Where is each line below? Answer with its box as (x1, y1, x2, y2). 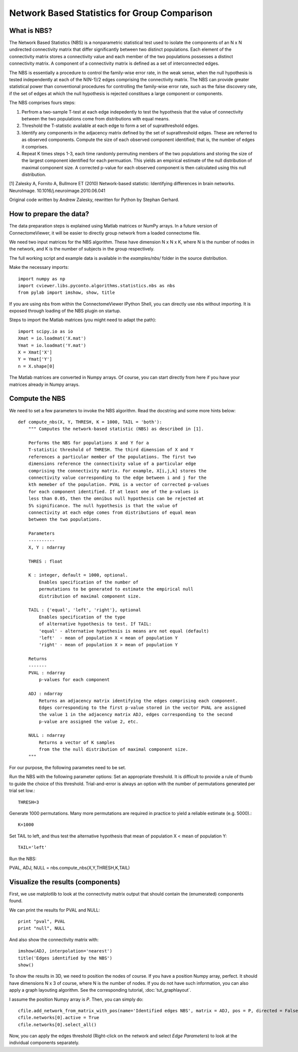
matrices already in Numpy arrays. (9, 381, 80, 387)
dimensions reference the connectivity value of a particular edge (28, 461, 196, 467)
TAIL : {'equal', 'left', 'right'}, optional (28, 607, 142, 613)
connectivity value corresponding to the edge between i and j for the (28, 475, 207, 480)
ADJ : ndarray (28, 691, 63, 697)
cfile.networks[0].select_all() (18, 1022, 97, 1028)
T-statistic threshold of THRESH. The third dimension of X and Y (28, 447, 194, 453)
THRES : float (28, 558, 63, 564)
